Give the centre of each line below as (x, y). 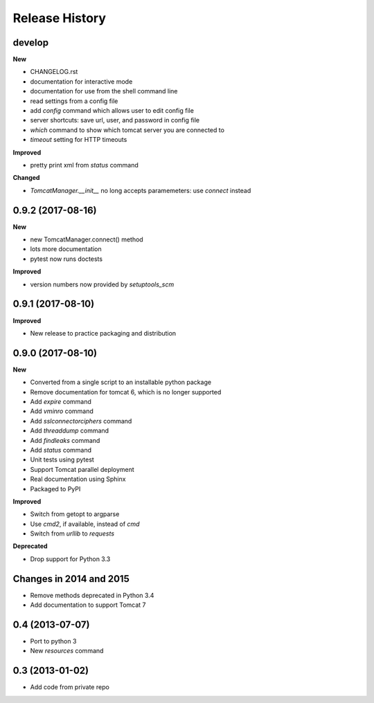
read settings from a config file (74, 101)
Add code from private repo (70, 687)
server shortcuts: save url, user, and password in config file (115, 120)
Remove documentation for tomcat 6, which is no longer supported (126, 392)
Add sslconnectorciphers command (81, 421)
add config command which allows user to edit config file (112, 111)
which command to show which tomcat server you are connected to (127, 130)
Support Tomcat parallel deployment (82, 469)
